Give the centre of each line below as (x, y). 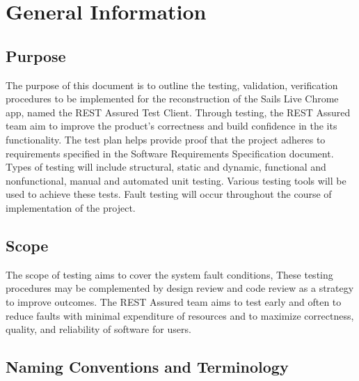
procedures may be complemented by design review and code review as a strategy (180, 288)
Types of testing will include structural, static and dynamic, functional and (166, 167)
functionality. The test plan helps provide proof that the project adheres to (166, 139)
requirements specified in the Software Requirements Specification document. (170, 153)
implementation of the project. (71, 207)
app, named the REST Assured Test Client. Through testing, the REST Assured (178, 112)
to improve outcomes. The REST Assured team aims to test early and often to (174, 301)
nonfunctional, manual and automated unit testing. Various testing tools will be (176, 180)
